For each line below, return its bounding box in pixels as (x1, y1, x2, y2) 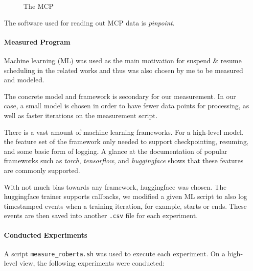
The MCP (23, 1, 54, 11)
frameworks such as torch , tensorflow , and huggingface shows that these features (4, 155, 244, 166)
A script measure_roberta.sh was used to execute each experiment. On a (4, 248, 226, 258)
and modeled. (4, 74, 45, 85)
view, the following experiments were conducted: (19, 258, 164, 268)
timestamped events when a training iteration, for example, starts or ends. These (4, 200, 247, 211)
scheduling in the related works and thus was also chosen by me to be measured (4, 65, 243, 75)
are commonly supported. (4, 165, 80, 175)
